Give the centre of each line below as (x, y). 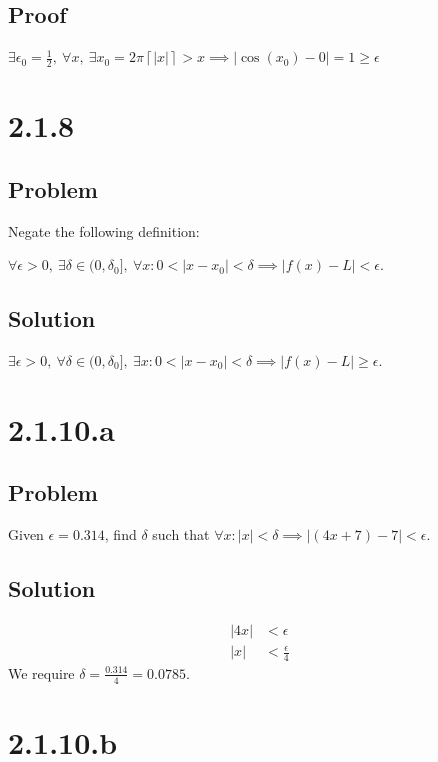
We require (41, 672)
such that (181, 534)
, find (120, 534)
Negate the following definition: (104, 230)
